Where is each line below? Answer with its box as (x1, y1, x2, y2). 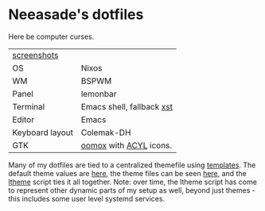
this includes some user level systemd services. (8, 194, 166, 203)
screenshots (12, 49, 59, 60)
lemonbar (80, 88, 117, 99)
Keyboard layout (12, 127, 74, 138)
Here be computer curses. (8, 32, 95, 41)
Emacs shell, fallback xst (80, 101, 173, 112)
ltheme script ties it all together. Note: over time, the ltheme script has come (8, 177, 257, 186)
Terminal (12, 101, 45, 112)
